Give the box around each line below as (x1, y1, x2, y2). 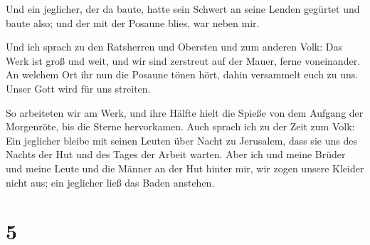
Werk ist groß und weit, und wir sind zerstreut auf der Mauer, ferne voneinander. (6, 53, 361, 68)
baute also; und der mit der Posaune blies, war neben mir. (6, 15, 260, 30)
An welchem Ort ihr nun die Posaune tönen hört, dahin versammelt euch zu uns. (6, 67, 359, 82)
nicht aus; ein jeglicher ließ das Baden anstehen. (6, 174, 215, 189)
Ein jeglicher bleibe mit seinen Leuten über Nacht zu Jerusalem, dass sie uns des (6, 132, 357, 147)
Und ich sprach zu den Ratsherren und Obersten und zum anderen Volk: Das (6, 39, 343, 54)
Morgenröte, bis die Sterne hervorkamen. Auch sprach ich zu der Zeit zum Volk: (6, 119, 355, 134)
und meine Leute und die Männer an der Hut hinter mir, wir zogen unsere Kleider (6, 160, 364, 175)
